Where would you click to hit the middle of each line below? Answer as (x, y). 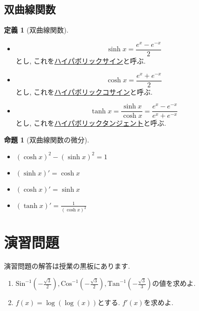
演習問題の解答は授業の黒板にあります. (67, 265)
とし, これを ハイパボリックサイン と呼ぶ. (81, 60)
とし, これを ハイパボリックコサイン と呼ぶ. (84, 91)
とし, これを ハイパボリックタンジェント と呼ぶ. (91, 123)
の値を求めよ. (174, 283)
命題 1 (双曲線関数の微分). (47, 139)
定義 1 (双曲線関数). (36, 30)
